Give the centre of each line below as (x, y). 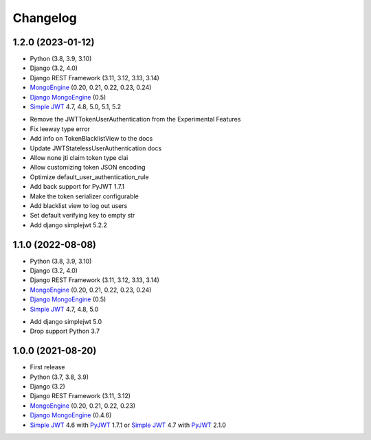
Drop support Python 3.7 (65, 331)
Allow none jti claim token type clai (79, 157)
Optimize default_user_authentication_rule (89, 177)
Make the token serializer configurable (84, 196)
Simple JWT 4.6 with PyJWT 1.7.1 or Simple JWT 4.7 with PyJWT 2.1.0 (128, 425)
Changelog (45, 18)
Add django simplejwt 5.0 (66, 321)
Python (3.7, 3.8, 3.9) (59, 377)
